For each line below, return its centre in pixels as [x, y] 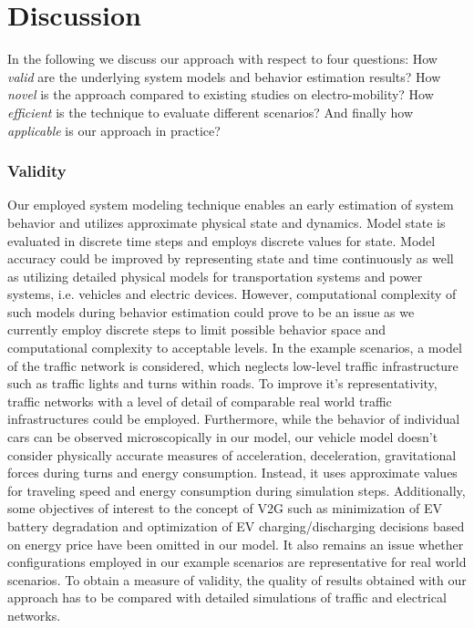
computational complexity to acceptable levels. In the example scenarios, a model [235, 348]
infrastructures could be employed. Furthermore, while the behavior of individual [234, 419]
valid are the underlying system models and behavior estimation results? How [224, 76]
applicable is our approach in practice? [114, 130]
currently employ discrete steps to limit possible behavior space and [197, 329]
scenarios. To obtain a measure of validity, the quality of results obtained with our [237, 579]
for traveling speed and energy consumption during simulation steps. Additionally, [237, 490]
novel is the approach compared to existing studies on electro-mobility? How [221, 94]
